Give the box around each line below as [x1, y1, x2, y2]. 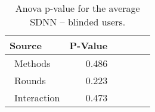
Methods [14, 56, 51, 70]
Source [10, 39, 42, 52]
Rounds [14, 73, 46, 87]
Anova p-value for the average [15, 1, 140, 15]
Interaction [14, 91, 60, 104]
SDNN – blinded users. [30, 15, 126, 28]
